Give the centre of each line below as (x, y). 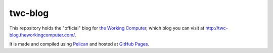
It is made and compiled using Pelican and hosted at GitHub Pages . (79, 44)
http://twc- (217, 28)
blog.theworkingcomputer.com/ (42, 34)
